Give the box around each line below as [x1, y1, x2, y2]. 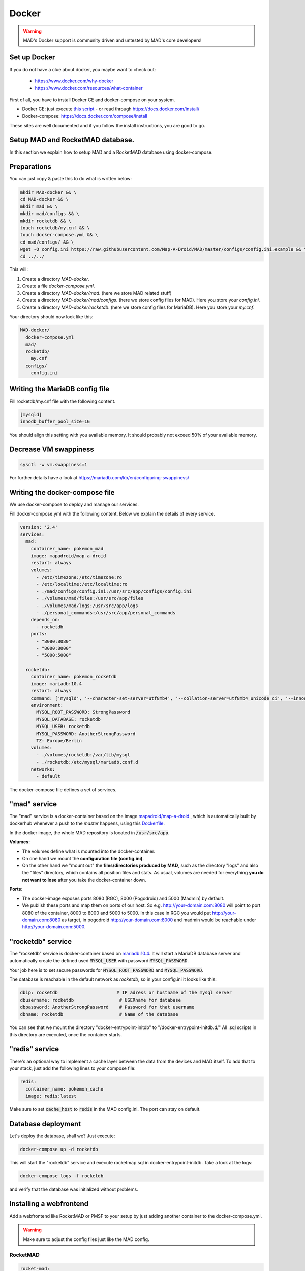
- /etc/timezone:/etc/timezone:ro [36, 574, 122, 580]
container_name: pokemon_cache [25, 1086, 104, 1092]
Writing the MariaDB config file [9, 384, 109, 394]
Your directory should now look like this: [9, 313, 94, 320]
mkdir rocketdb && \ [20, 218, 71, 224]
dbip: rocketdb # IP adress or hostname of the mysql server [20, 990, 232, 996]
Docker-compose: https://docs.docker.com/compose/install [22, 113, 147, 119]
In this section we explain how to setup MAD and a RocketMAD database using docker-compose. [9, 149, 213, 155]
